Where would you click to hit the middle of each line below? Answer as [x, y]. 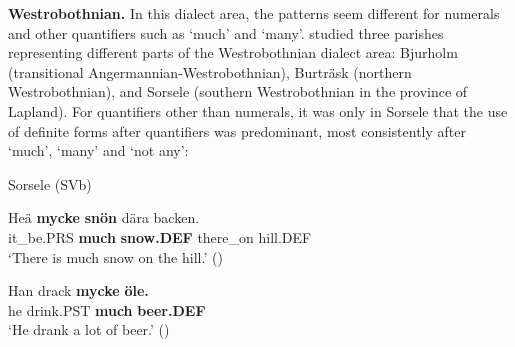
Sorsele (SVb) [50, 183]
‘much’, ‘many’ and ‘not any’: [98, 150]
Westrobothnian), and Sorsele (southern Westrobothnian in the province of [238, 91]
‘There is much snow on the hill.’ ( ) [115, 256]
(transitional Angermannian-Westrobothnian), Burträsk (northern [210, 71]
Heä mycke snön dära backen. [104, 217]
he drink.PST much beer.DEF [107, 309]
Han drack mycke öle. [78, 290]
